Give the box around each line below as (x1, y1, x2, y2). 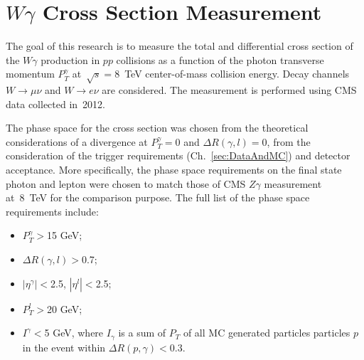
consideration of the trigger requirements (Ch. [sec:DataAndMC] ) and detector (6, 148, 350, 163)
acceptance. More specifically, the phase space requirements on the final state (6, 162, 342, 177)
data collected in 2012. (6, 96, 105, 111)
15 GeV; (46, 228, 82, 243)
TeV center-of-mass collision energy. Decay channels (124, 66, 350, 81)
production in (41, 52, 100, 67)
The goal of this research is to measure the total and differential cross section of (6, 38, 353, 53)
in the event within (22, 339, 106, 354)
